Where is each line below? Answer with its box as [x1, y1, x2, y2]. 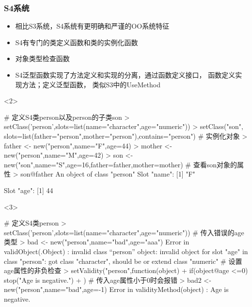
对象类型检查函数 [15, 53, 70, 64]
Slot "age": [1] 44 [4, 185, 53, 195]
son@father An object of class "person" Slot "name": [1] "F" [20, 169, 195, 179]
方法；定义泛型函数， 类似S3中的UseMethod [22, 79, 160, 89]
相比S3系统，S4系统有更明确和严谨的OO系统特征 [15, 21, 170, 31]
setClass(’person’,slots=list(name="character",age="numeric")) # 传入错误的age [4, 227, 244, 237]
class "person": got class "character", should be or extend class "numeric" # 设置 [4, 256, 242, 266]
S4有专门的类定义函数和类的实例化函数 [15, 37, 138, 47]
